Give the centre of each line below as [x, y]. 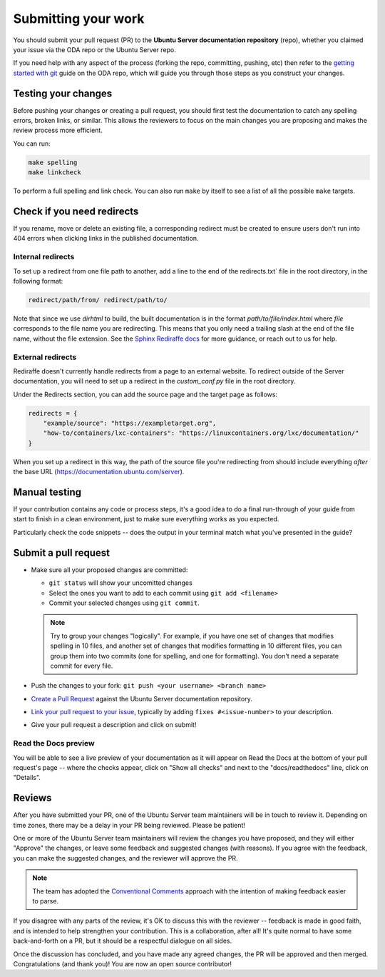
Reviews [32, 798]
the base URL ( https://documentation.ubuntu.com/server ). [99, 472]
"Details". [27, 778]
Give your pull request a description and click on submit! [114, 725]
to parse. [46, 901]
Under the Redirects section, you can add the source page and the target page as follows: [145, 394]
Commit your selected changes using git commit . [124, 603]
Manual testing [47, 492]
